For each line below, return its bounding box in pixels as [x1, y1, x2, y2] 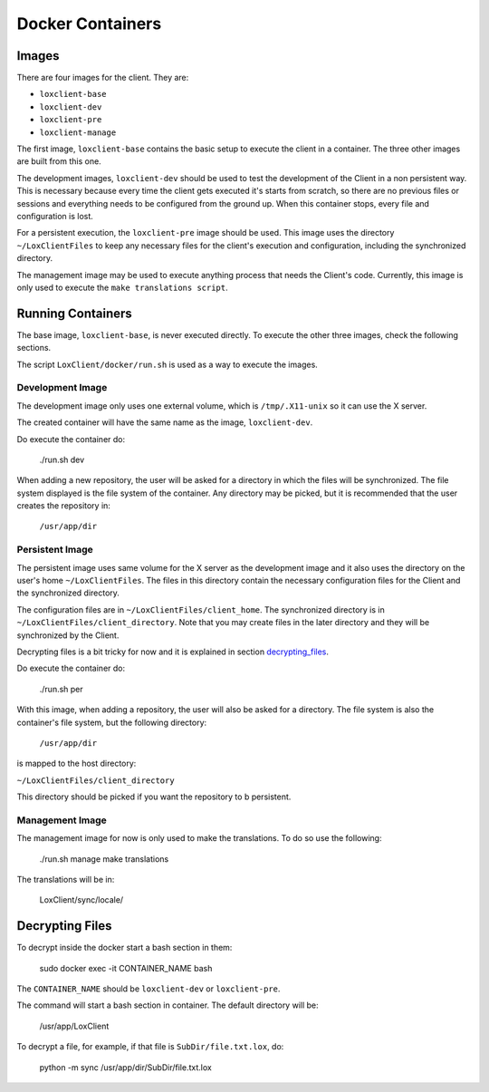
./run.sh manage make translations [39, 853, 169, 865]
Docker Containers [16, 14, 162, 34]
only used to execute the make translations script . [16, 282, 228, 293]
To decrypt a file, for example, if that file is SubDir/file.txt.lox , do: [16, 1041, 284, 1052]
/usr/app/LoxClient [39, 1020, 110, 1031]
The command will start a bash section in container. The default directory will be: [16, 1000, 319, 1010]
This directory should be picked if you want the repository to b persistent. [16, 791, 292, 802]
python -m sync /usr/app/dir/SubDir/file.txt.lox [39, 1061, 212, 1073]
